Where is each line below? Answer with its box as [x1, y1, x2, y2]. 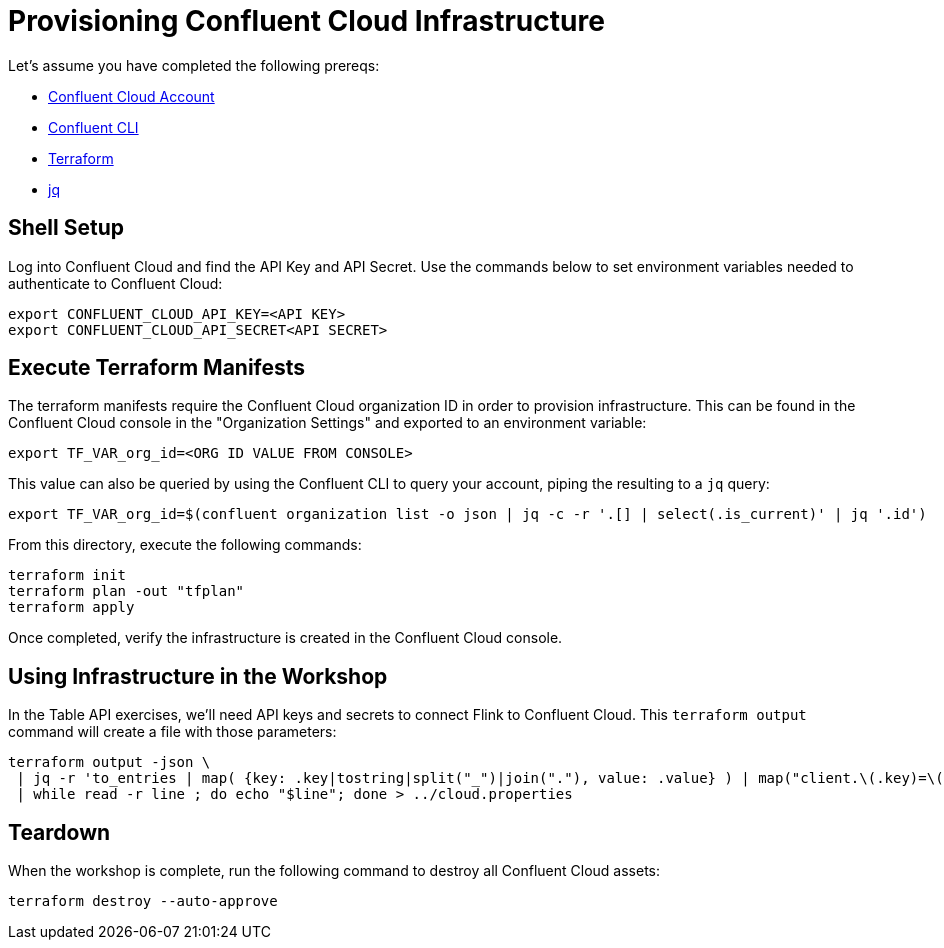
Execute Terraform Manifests [8, 355, 306, 381]
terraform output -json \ [8, 754, 211, 771]
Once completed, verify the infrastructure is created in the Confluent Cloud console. [8, 629, 563, 647]
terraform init [8, 567, 127, 584]
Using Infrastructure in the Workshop [8, 663, 388, 689]
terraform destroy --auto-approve [8, 893, 278, 910]
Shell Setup [8, 215, 124, 241]
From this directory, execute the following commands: [8, 536, 362, 554]
